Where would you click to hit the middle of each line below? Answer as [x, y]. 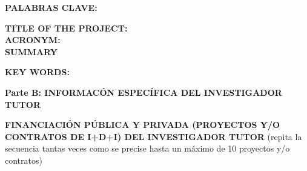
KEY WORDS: [37, 72]
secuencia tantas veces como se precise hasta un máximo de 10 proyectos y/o [147, 148]
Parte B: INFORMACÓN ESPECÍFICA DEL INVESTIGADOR [144, 92]
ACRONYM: [33, 40]
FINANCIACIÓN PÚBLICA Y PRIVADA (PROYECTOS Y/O [143, 125]
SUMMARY [31, 51]
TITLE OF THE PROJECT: [66, 28]
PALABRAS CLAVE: [51, 7]
